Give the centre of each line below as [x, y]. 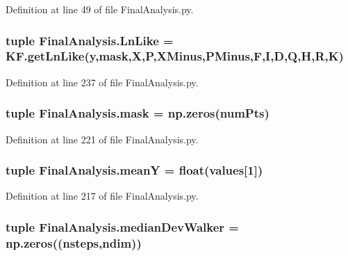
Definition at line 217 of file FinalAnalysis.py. [102, 196]
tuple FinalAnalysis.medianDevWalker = [122, 226]
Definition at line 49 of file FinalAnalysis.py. [100, 9]
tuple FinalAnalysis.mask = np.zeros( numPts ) [138, 113]
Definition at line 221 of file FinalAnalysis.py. [102, 139]
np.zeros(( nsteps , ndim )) [74, 242]
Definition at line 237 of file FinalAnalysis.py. [102, 82]
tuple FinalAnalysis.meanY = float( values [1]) [134, 170]
